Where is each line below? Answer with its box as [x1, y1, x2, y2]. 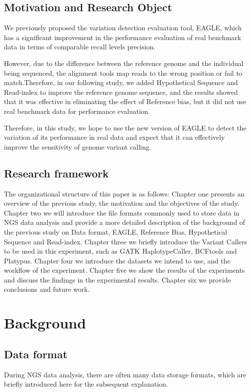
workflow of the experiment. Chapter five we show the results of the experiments [4, 265, 245, 275]
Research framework [4, 165, 109, 180]
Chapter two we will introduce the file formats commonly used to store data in [4, 207, 240, 218]
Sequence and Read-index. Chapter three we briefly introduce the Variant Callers [4, 236, 247, 246]
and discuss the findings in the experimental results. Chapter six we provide [4, 274, 231, 284]
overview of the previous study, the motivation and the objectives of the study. [4, 198, 239, 208]
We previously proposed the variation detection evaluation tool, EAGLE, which [4, 22, 242, 33]
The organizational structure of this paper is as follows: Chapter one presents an [4, 188, 245, 198]
